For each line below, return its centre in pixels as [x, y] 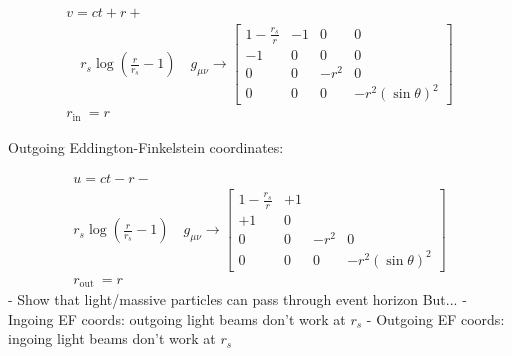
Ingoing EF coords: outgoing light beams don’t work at [177, 318]
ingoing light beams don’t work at [112, 338]
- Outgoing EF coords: [435, 318]
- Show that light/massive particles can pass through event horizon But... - [237, 299]
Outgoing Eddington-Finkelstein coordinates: [146, 146]
